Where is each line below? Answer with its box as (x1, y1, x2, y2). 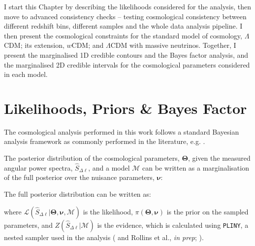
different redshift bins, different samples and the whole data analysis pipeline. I (4, 21, 243, 31)
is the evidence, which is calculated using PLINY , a (97, 219, 249, 230)
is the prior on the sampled (166, 206, 249, 216)
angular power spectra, (4, 162, 73, 173)
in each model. (4, 69, 48, 79)
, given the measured (188, 153, 251, 163)
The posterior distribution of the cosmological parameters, (4, 153, 180, 163)
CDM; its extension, (4, 40, 64, 50)
